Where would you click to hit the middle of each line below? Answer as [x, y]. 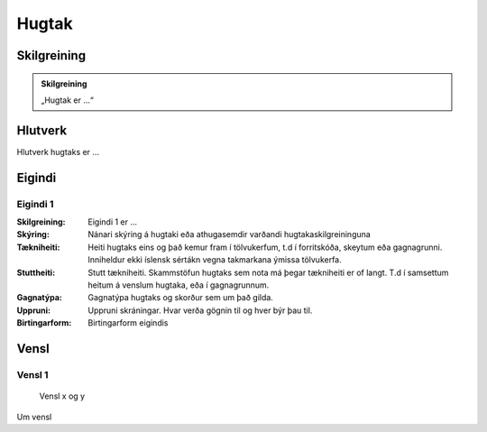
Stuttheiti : [36, 272]
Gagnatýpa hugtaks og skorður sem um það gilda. [181, 298]
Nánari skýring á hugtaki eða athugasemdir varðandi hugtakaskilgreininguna [230, 234]
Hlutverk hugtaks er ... [58, 152]
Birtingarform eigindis [128, 323]
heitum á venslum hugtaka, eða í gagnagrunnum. [179, 285]
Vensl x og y [62, 396]
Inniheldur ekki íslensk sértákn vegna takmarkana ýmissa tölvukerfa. [215, 260]
